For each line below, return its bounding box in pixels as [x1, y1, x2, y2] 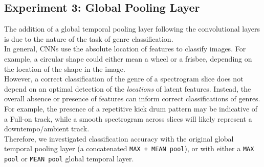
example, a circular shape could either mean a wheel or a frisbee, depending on [4, 53, 252, 64]
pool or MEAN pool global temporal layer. [4, 153, 134, 163]
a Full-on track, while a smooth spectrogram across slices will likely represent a [4, 113, 252, 124]
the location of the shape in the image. [4, 63, 125, 74]
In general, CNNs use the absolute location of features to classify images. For [4, 43, 246, 54]
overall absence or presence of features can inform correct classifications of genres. [4, 93, 260, 104]
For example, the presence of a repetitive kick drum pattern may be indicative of [4, 103, 258, 114]
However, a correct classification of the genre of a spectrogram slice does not [4, 73, 244, 84]
